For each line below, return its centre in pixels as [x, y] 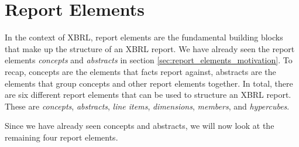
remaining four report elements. [61, 137]
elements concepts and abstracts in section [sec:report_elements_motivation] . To [149, 60]
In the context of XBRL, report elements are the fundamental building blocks [144, 37]
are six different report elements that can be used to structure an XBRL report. [148, 95]
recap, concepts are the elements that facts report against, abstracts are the [140, 71]
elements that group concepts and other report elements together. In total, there [149, 83]
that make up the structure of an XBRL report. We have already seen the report [150, 48]
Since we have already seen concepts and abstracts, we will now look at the [140, 126]
